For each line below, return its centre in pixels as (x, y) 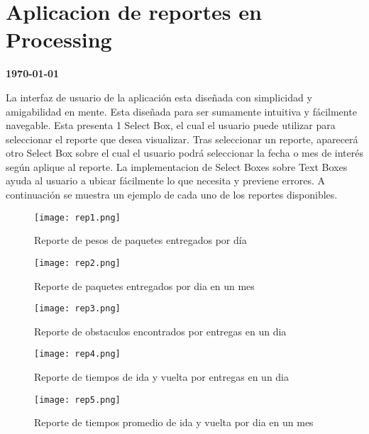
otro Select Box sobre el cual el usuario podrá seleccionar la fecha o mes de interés (184, 153)
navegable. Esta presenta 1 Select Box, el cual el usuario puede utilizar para (171, 125)
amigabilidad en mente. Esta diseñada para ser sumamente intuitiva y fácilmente (181, 111)
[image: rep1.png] (77, 217)
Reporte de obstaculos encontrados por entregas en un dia (160, 331)
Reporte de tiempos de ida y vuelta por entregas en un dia (162, 377)
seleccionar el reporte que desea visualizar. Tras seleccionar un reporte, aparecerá (182, 139)
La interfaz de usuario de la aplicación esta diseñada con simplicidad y (159, 97)
